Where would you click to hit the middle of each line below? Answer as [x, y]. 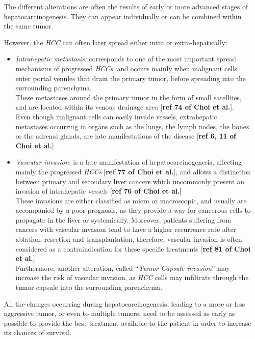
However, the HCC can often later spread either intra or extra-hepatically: [116, 42]
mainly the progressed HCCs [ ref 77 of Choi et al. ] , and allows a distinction [133, 171]
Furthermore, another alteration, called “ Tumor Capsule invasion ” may [123, 268]
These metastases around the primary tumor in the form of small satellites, [128, 97]
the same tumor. [29, 26]
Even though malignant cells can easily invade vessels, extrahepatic [116, 116]
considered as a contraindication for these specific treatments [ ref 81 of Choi [133, 248]
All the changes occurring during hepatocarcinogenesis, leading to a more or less [125, 303]
